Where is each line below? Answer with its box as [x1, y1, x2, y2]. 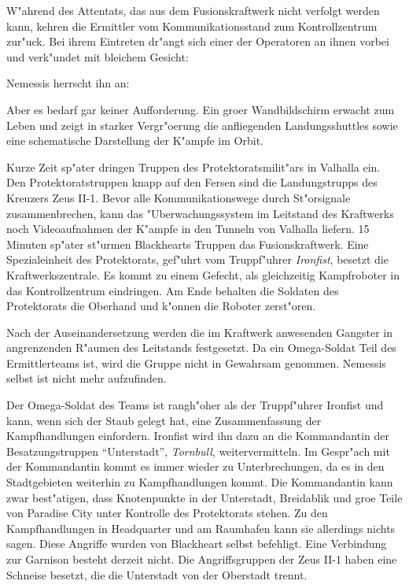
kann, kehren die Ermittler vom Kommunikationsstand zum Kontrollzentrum [6, 17, 378, 34]
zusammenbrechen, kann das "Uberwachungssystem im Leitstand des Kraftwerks [6, 205, 394, 221]
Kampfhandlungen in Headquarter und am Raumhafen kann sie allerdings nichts [6, 520, 396, 536]
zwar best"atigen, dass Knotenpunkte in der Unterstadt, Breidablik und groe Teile [6, 489, 403, 505]
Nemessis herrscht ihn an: [6, 75, 130, 91]
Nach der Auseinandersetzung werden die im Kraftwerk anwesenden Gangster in [6, 324, 393, 340]
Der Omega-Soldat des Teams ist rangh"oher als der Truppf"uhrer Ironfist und [6, 397, 384, 413]
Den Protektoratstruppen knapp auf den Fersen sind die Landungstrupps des [6, 174, 378, 190]
